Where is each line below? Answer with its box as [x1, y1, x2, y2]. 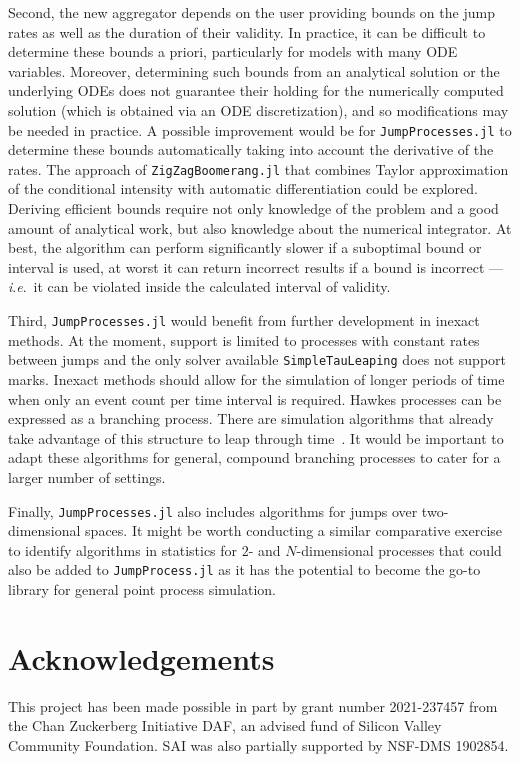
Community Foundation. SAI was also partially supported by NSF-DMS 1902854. [8, 734, 509, 755]
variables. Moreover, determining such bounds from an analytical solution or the [8, 60, 500, 81]
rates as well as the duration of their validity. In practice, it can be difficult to [8, 21, 486, 42]
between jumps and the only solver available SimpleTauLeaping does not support [8, 349, 507, 370]
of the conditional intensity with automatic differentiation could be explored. [8, 178, 478, 199]
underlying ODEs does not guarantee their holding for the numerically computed [8, 80, 504, 101]
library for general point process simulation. [8, 579, 277, 599]
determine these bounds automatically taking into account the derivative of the [8, 139, 494, 160]
